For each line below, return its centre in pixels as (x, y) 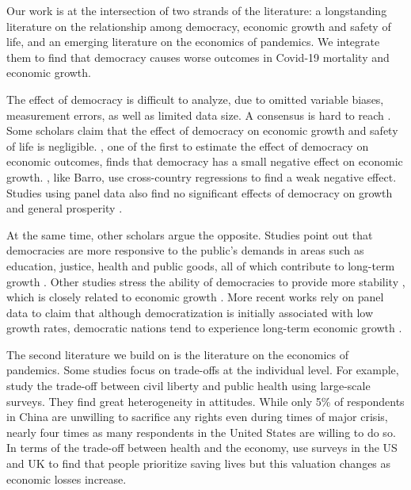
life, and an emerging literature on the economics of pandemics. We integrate (193, 42)
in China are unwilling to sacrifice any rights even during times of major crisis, (197, 417)
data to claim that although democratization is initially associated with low (190, 312)
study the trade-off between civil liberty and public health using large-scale (188, 386)
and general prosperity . (65, 208)
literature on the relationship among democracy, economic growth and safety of (199, 26)
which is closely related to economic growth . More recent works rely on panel (195, 297)
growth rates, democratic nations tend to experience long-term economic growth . (204, 328)
